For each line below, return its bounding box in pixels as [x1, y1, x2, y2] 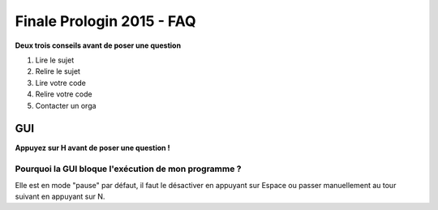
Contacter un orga [35, 101, 97, 110]
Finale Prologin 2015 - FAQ [15, 12, 196, 30]
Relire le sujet [35, 66, 81, 76]
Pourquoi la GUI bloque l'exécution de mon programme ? [15, 163, 242, 174]
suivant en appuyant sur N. [15, 191, 105, 201]
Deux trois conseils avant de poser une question [15, 41, 182, 50]
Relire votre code [35, 89, 92, 99]
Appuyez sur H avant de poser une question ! [15, 143, 170, 153]
